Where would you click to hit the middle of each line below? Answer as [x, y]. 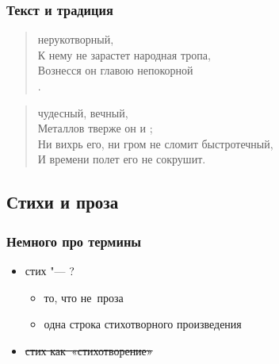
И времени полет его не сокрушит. [122, 159]
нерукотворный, [76, 39]
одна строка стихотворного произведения [143, 324]
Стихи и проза [63, 202]
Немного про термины [74, 241]
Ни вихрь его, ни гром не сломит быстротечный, [155, 143]
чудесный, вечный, [83, 112]
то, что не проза [84, 297]
